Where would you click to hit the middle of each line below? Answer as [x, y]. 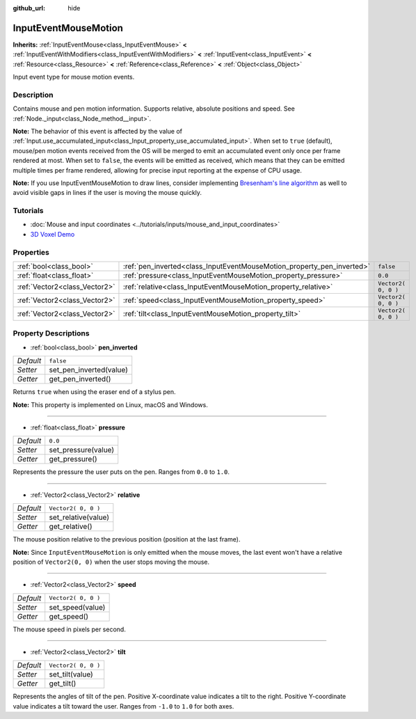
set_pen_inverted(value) [88, 370]
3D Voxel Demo [53, 234]
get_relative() [71, 527]
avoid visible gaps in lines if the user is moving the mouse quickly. [107, 193]
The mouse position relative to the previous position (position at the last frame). [127, 539]
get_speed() [69, 616]
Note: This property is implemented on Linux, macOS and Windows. [110, 404]
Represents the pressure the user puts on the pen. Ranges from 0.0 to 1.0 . [121, 472]
